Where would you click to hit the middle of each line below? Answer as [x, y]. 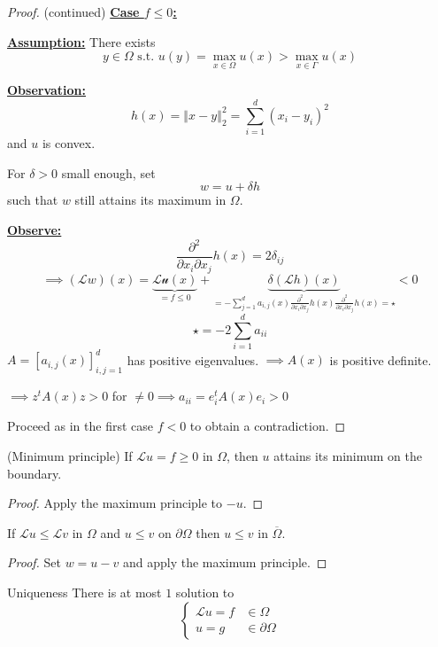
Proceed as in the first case [80, 426]
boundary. [35, 473]
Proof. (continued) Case [73, 12]
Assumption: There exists [81, 41]
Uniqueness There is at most [85, 592]
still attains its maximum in [150, 200]
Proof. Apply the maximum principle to [115, 503]
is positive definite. [380, 359]
